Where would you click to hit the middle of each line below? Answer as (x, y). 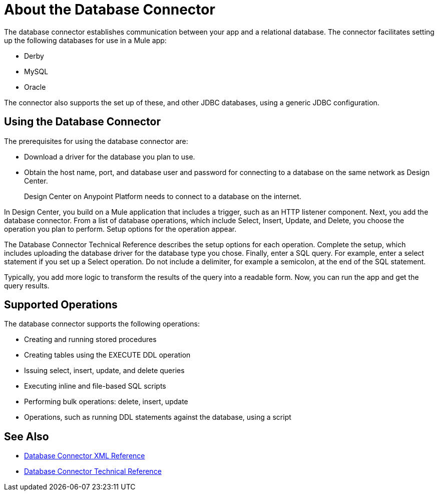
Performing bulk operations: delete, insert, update (106, 402)
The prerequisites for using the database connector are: (96, 141)
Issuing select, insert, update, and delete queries (104, 371)
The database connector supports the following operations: (102, 324)
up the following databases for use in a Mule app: (85, 40)
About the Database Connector (110, 10)
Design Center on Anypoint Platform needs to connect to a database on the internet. (163, 196)
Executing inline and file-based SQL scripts (95, 386)
